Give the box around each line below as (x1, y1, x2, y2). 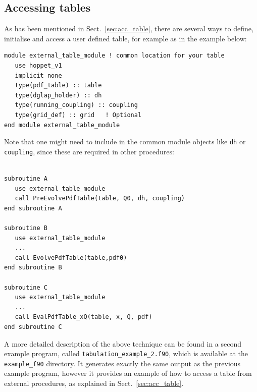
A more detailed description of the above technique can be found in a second (4, 338, 242, 349)
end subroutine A (4, 204, 62, 212)
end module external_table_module (4, 121, 120, 129)
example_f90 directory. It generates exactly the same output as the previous (4, 358, 241, 368)
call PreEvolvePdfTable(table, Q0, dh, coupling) (15, 195, 185, 202)
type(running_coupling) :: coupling (15, 101, 138, 109)
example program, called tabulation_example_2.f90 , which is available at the (4, 348, 248, 359)
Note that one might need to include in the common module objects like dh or (4, 136, 246, 147)
